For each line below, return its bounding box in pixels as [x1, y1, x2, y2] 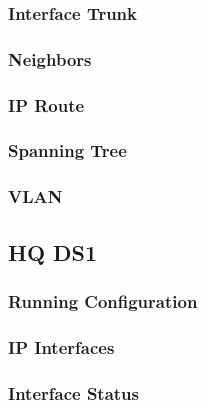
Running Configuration [8, 288, 198, 313]
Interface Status [8, 380, 139, 405]
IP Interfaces [8, 334, 115, 359]
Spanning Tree [8, 138, 127, 163]
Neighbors [8, 46, 92, 71]
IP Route [8, 92, 85, 117]
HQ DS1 [8, 236, 98, 267]
